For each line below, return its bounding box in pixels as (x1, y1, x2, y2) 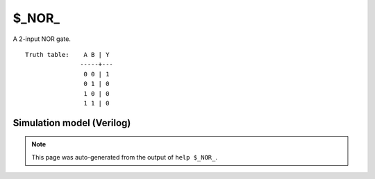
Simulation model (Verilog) (12, 117, 131, 128)
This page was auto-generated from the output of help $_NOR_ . (31, 153, 218, 161)
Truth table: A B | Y (25, 51, 110, 58)
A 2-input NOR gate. (12, 35, 71, 43)
